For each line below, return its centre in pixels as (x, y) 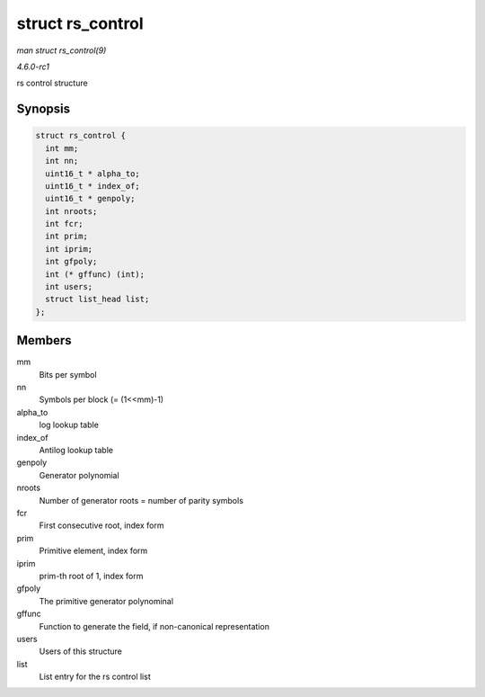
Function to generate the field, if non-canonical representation (154, 626)
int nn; (62, 161)
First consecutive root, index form (101, 525)
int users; (69, 287)
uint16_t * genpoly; (90, 199)
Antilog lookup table (76, 451)
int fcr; (64, 224)
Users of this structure (81, 651)
